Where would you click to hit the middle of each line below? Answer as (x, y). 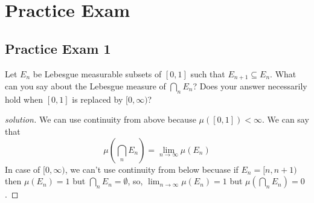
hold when (24, 99)
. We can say (286, 119)
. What (283, 73)
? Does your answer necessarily (250, 86)
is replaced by (98, 99)
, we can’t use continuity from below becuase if (152, 169)
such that (208, 73)
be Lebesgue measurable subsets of (97, 73)
